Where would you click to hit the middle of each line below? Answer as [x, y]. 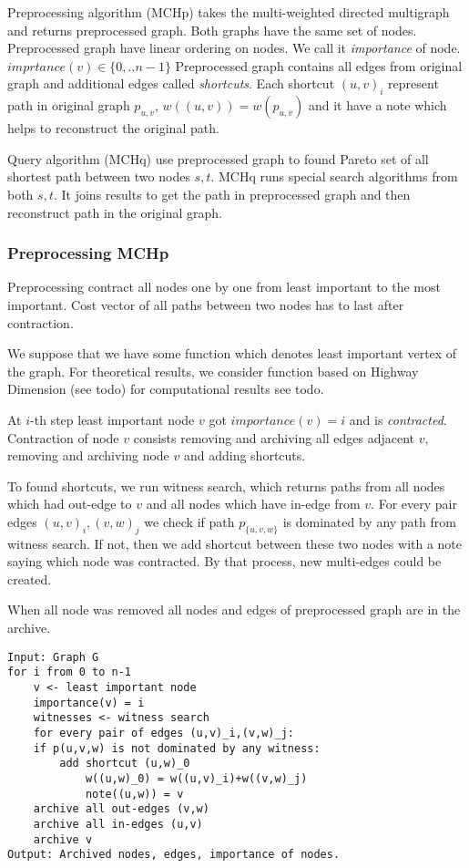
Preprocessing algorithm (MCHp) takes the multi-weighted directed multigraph [229, 12]
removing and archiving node [88, 455]
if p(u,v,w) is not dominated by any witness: [177, 748]
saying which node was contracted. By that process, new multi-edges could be [224, 561]
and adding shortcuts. [245, 455]
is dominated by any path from [369, 521]
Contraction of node [63, 437]
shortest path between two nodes [99, 176]
